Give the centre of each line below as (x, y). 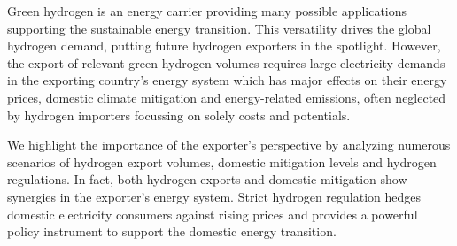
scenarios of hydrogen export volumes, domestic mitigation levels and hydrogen (222, 161)
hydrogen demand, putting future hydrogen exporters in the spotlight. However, (224, 46)
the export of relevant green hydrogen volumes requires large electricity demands (226, 62)
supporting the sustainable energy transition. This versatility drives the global (219, 28)
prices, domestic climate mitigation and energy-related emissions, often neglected (227, 97)
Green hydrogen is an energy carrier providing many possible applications (207, 11)
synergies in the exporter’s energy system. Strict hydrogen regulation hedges (214, 196)
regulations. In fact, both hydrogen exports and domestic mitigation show (207, 179)
